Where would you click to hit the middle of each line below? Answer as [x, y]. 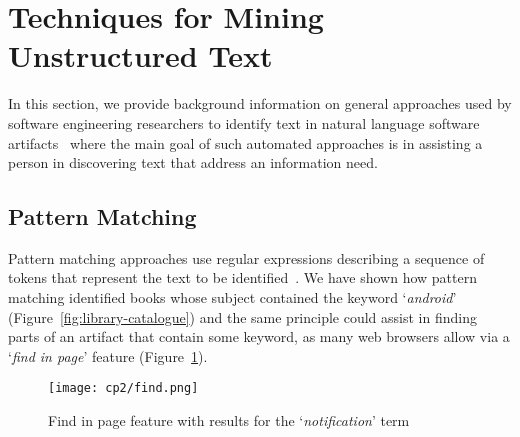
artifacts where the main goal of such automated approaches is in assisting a [245, 142]
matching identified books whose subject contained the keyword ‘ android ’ [232, 297]
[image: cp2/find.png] [123, 388]
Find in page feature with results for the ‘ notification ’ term [229, 420]
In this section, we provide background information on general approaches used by [260, 103]
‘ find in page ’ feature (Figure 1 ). [108, 355]
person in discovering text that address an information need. [193, 162]
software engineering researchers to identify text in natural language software [244, 122]
